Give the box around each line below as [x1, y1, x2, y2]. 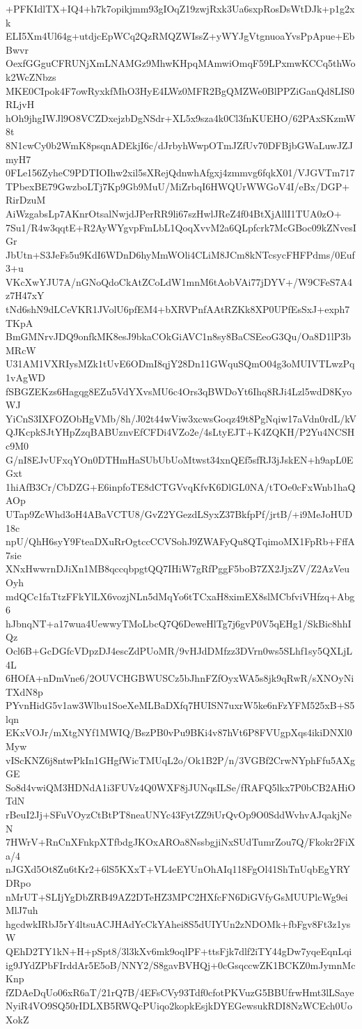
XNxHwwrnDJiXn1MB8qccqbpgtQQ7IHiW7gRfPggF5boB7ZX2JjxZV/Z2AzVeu [6, 561, 349, 576]
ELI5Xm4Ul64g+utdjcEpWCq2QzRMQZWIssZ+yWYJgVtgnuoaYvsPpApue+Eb [6, 29, 355, 43]
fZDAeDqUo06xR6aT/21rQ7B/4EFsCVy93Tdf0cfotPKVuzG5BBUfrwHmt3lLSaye [6, 984, 354, 999]
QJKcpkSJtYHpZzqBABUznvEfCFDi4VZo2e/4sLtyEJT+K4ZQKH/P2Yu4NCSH [6, 425, 355, 439]
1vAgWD [6, 370, 45, 385]
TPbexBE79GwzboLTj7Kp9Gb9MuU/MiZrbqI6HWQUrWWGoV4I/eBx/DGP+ [6, 178, 350, 193]
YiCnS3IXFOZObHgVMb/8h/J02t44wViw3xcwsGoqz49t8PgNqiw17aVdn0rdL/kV [6, 411, 356, 425]
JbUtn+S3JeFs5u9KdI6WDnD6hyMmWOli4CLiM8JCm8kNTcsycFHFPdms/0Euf [6, 247, 355, 261]
